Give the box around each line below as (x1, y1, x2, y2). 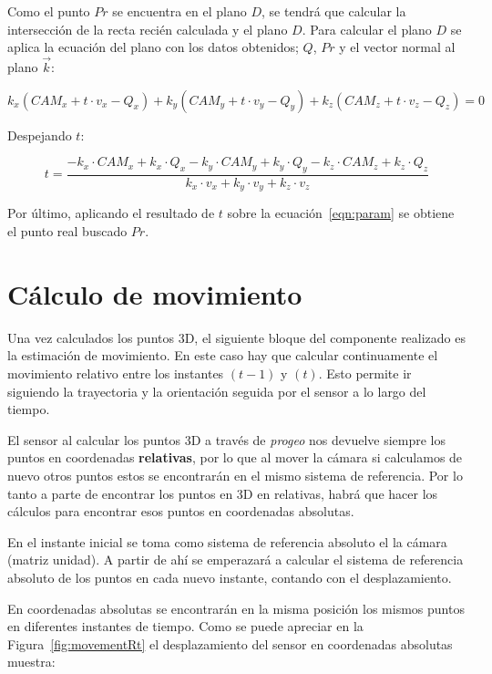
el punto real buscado (7, 222, 128, 241)
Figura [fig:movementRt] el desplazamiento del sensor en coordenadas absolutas (7, 634, 453, 653)
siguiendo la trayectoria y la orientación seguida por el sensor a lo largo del (7, 381, 426, 400)
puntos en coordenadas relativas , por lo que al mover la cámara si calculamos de (7, 448, 463, 467)
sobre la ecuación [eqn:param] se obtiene (227, 203, 455, 223)
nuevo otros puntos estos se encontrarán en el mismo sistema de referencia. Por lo (7, 465, 463, 484)
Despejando (7, 125, 72, 144)
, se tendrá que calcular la (261, 2, 406, 20)
